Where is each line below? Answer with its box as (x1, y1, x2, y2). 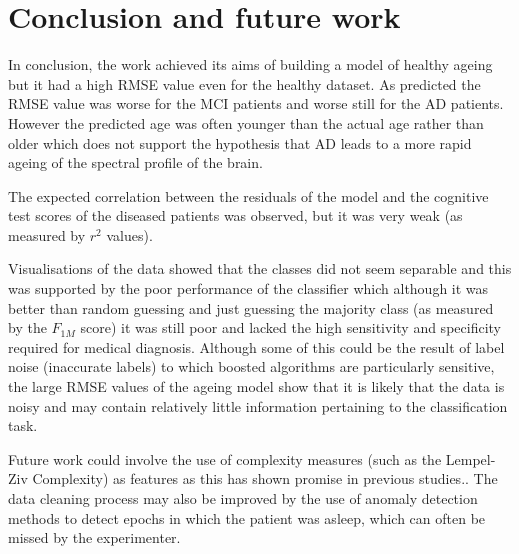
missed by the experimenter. (8, 527, 181, 548)
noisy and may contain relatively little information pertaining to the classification (8, 395, 508, 416)
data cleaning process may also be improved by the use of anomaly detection (8, 488, 478, 508)
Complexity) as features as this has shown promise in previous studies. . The (32, 468, 498, 489)
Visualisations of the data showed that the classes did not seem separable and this (8, 258, 512, 279)
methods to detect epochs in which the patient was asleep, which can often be (8, 507, 486, 528)
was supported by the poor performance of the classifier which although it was (8, 278, 489, 299)
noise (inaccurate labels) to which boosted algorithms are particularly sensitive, (8, 356, 495, 377)
